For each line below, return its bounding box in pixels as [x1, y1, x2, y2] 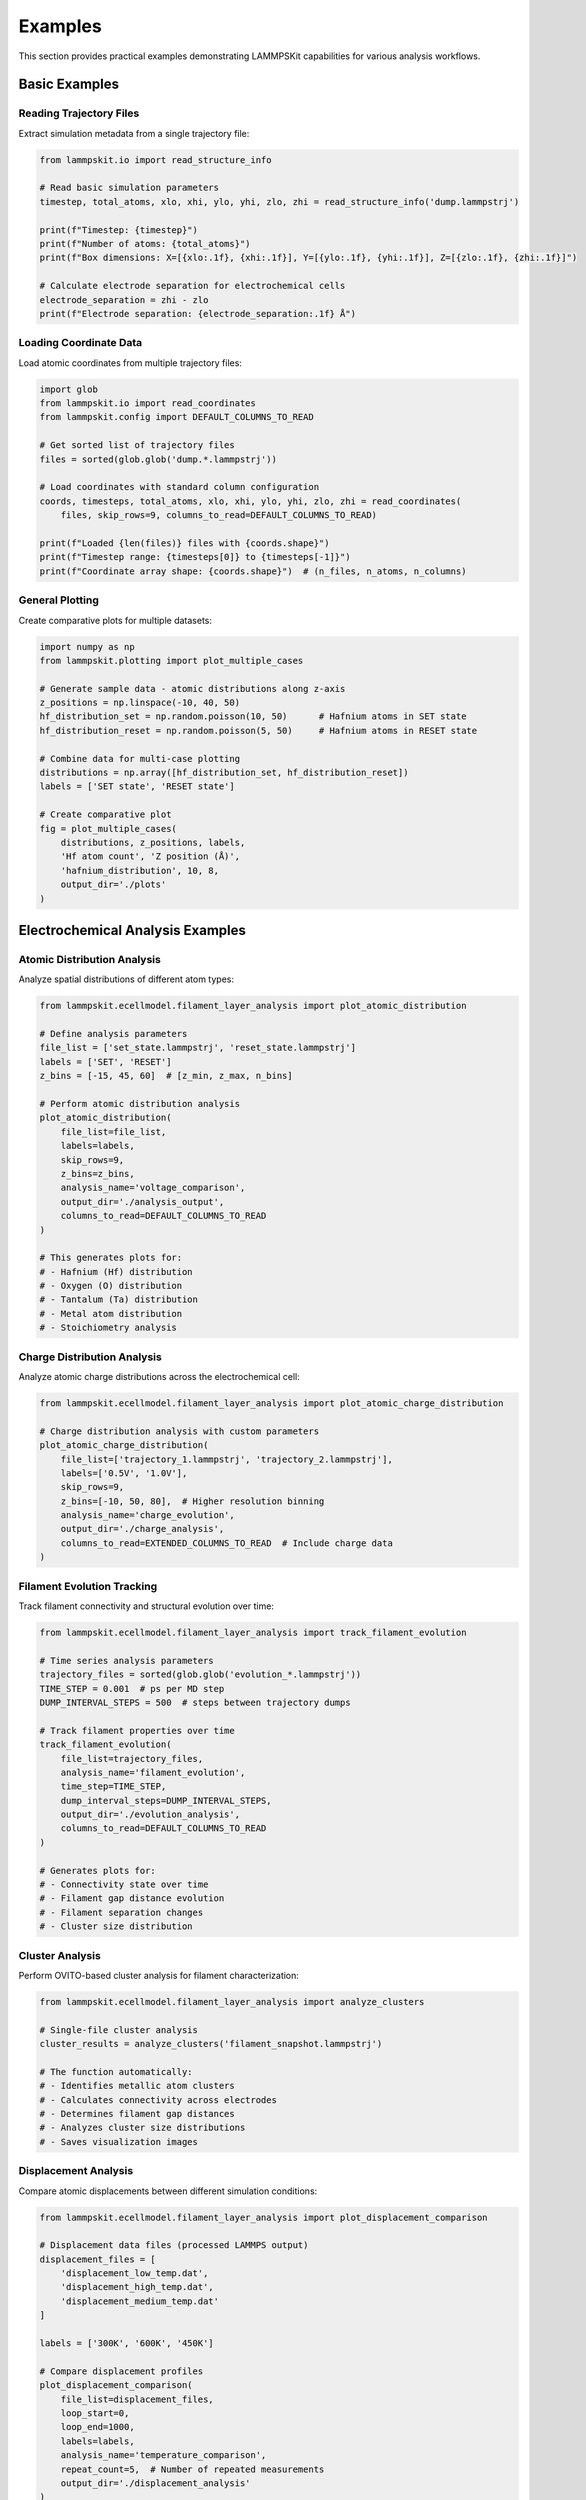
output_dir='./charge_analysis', [60, 1523, 225, 1535]
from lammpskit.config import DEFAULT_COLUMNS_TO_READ [39, 411, 314, 423]
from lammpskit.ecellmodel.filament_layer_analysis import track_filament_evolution [39, 1626, 467, 1638]
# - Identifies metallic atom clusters [39, 2080, 235, 2092]
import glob [39, 383, 99, 395]
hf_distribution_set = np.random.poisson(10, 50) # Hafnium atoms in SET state [39, 711, 467, 722]
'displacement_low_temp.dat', [60, 2268, 209, 2279]
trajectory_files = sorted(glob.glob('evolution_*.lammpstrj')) [39, 1669, 362, 1680]
